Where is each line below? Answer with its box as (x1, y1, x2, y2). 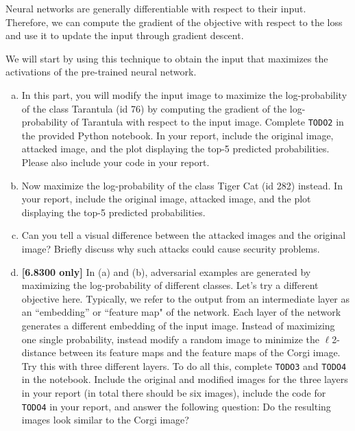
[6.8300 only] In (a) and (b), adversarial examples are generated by (21, 264, 311, 279)
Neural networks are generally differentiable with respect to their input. (5, 1, 306, 15)
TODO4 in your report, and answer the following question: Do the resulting (21, 399, 331, 413)
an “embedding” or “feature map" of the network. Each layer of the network (21, 305, 341, 319)
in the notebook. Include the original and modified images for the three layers (21, 372, 348, 386)
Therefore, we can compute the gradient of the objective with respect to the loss (5, 14, 343, 29)
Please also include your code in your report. (21, 155, 210, 169)
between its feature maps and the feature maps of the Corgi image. (59, 345, 341, 360)
